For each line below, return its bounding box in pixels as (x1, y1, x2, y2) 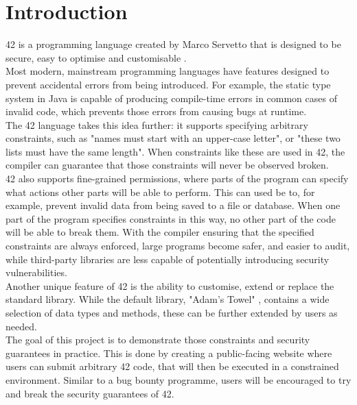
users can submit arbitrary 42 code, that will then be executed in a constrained (5, 359, 339, 373)
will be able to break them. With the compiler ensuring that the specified (5, 225, 314, 239)
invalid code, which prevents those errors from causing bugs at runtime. (5, 104, 307, 119)
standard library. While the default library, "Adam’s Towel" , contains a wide (5, 292, 330, 306)
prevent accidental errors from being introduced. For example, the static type (5, 77, 331, 91)
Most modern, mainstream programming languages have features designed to (5, 64, 330, 78)
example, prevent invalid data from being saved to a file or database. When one (5, 198, 341, 212)
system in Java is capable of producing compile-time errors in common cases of (5, 90, 337, 105)
